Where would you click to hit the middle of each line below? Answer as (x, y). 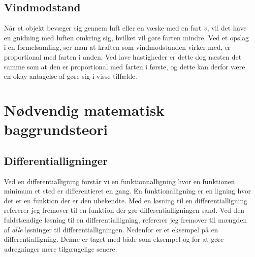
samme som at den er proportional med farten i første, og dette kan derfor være (125, 66)
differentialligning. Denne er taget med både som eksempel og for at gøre (114, 239)
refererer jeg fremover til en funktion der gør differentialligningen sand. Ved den (124, 210)
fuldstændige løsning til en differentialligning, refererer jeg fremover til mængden (126, 219)
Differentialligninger (56, 160)
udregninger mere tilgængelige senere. (61, 248)
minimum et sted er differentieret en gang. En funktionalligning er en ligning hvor (127, 191)
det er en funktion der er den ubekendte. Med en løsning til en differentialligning (126, 200)
